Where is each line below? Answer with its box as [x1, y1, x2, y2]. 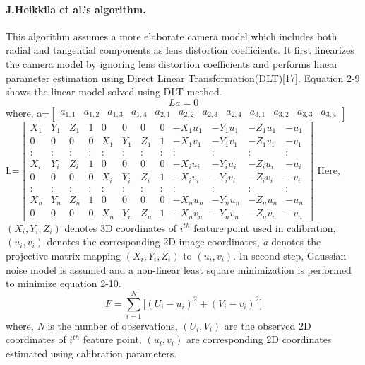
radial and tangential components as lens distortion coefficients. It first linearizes [6, 42, 354, 57]
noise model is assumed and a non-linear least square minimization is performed [6, 262, 352, 277]
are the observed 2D [224, 318, 311, 332]
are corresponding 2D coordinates [186, 332, 332, 347]
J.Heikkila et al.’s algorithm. [6, 1, 146, 16]
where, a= [6, 105, 50, 120]
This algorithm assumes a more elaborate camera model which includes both [6, 28, 337, 43]
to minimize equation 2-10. [6, 276, 121, 291]
